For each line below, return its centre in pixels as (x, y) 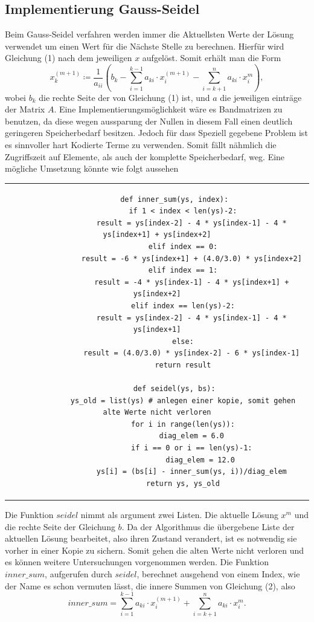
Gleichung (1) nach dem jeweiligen (69, 58)
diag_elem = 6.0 (191, 436)
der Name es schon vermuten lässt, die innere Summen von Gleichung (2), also (150, 585)
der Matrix (25, 109)
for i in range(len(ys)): (183, 424)
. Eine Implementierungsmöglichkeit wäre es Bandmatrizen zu (168, 109)
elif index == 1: (183, 271)
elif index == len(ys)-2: (183, 306)
